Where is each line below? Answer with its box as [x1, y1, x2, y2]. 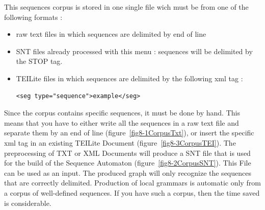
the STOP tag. [16, 56, 63, 66]
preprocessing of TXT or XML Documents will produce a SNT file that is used [4, 147, 251, 158]
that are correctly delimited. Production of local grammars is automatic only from [4, 177, 261, 188]
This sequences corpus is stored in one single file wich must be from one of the [4, 2, 249, 12]
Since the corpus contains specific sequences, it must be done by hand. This [4, 107, 240, 118]
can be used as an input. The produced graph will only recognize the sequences [4, 167, 251, 178]
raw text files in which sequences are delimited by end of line [16, 29, 206, 39]
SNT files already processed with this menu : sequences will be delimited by [16, 45, 253, 56]
